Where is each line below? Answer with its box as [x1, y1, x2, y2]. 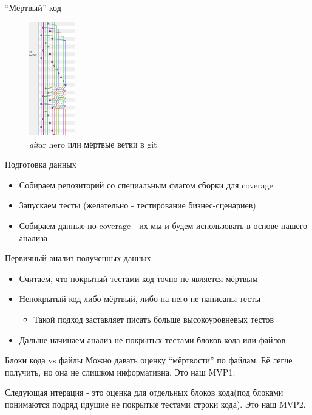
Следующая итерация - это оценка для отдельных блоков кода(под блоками [5, 386, 283, 399]
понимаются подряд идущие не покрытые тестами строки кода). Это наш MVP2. [5, 397, 306, 410]
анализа [19, 231, 48, 244]
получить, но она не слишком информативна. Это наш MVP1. [5, 365, 236, 378]
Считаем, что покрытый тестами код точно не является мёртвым [19, 272, 258, 284]
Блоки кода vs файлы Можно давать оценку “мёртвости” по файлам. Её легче [5, 354, 293, 366]
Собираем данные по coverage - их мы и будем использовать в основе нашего [19, 219, 308, 232]
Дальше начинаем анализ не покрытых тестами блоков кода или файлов [19, 333, 286, 346]
